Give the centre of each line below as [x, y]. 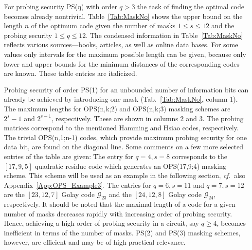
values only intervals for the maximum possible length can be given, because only [125, 54]
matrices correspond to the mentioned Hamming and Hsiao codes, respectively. [121, 128]
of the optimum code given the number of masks [103, 26]
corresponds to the [199, 156]
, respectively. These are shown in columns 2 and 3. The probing [147, 118]
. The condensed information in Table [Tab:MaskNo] [164, 35]
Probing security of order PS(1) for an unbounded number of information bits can [126, 89]
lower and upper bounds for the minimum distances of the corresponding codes [122, 63]
